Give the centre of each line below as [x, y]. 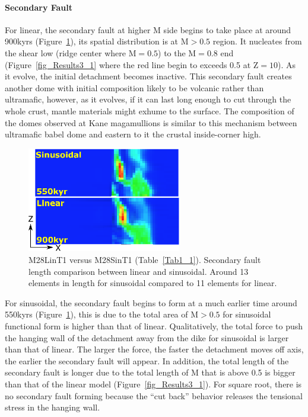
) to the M [177, 52]
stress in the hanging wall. [53, 407]
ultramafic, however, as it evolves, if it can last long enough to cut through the [148, 99]
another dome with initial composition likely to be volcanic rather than [134, 87]
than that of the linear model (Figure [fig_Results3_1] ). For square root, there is [153, 384]
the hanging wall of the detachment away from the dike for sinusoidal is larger [147, 337]
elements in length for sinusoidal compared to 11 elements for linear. [153, 283]
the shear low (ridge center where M [71, 52]
